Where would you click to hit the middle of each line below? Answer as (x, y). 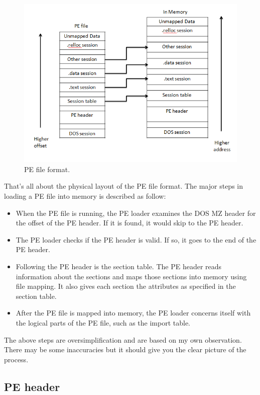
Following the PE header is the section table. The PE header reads (119, 266)
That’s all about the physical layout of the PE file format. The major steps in (124, 186)
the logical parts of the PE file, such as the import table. (103, 322)
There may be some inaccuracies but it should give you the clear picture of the (125, 349)
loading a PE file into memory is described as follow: (85, 196)
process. (16, 359)
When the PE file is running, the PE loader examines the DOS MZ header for (136, 213)
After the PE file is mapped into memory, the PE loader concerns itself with (133, 313)
